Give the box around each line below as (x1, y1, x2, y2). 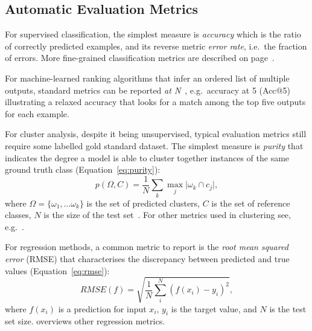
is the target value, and (171, 302, 257, 315)
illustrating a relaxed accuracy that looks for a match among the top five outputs (5, 95, 306, 108)
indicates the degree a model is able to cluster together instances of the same (5, 151, 290, 164)
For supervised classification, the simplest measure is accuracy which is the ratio (5, 28, 301, 40)
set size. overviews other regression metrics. (5, 315, 165, 327)
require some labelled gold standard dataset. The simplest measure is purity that (5, 139, 304, 152)
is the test (269, 302, 307, 315)
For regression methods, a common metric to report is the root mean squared (5, 240, 288, 253)
